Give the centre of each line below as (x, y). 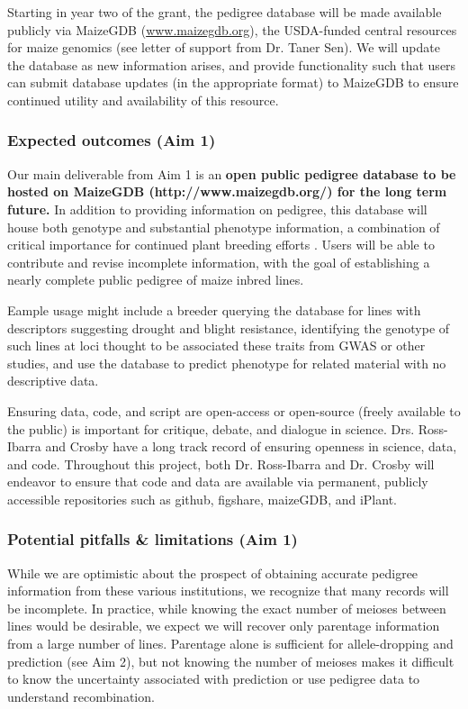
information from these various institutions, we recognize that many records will (228, 591)
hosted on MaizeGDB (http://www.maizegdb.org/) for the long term (227, 191)
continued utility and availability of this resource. (143, 100)
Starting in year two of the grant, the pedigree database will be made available (225, 12)
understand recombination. (81, 696)
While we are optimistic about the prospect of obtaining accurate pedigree (213, 573)
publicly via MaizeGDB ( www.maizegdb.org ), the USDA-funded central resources (232, 29)
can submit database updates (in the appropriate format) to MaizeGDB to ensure (233, 82)
